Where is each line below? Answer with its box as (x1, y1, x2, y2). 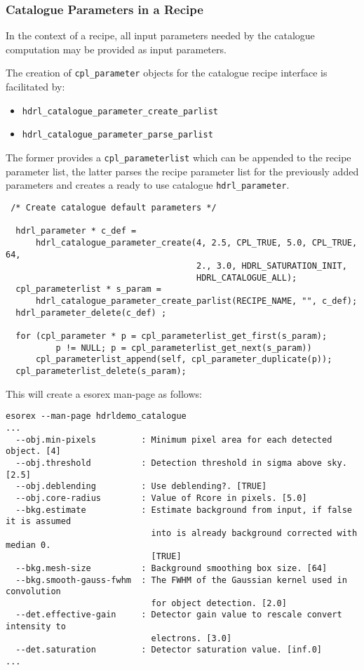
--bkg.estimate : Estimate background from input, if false (15, 504, 352, 515)
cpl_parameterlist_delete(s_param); (15, 366, 187, 377)
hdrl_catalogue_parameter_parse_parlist (22, 130, 213, 140)
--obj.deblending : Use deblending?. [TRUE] (15, 481, 267, 492)
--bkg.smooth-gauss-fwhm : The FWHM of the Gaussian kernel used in (15, 575, 347, 585)
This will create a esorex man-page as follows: (6, 386, 202, 401)
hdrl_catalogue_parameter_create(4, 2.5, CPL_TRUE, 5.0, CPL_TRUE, (35, 237, 358, 248)
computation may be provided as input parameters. (6, 41, 227, 56)
